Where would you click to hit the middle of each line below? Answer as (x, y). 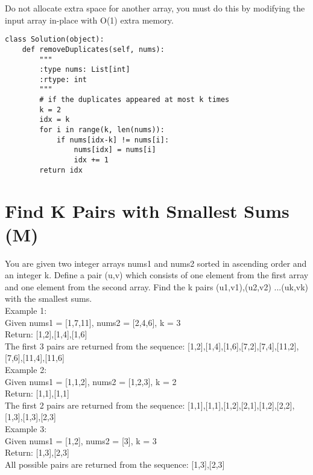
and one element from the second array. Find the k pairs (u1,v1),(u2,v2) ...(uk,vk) (157, 286)
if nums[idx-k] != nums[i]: (113, 140)
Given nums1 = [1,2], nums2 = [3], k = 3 (81, 440)
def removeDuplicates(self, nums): (93, 49)
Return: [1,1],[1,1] (37, 393)
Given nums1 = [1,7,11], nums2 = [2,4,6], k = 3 (93, 322)
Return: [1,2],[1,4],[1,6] (46, 334)
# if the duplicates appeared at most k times (134, 100)
